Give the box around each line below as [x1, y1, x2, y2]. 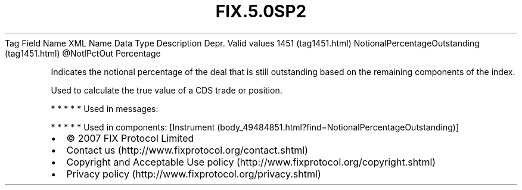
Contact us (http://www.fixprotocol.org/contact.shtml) [66, 144, 309, 156]
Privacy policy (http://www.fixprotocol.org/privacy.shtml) [66, 167, 321, 180]
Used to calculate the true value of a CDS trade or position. [51, 85, 282, 95]
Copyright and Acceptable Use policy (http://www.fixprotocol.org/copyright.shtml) [66, 155, 436, 168]
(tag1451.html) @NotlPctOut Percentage [5, 48, 161, 58]
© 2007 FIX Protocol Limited [66, 132, 194, 144]
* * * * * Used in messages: [51, 103, 159, 114]
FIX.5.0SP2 [215, 1, 307, 21]
